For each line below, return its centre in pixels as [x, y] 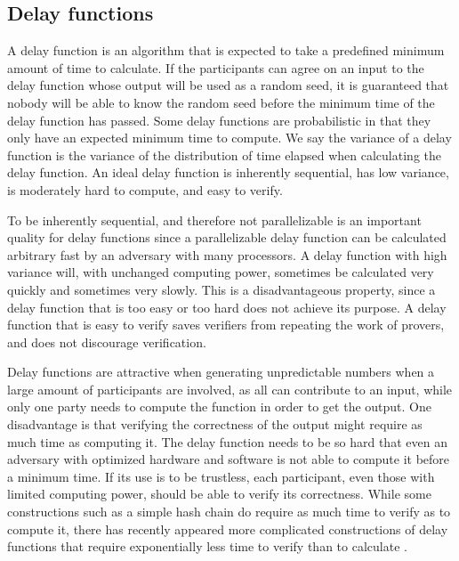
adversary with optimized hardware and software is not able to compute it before [229, 459]
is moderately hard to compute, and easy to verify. [145, 189]
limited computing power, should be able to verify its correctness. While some [219, 494]
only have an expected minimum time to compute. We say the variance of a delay [229, 138]
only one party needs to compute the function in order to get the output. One [219, 407]
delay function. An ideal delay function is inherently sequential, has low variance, [228, 172]
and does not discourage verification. [107, 341]
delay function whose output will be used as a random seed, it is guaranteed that [228, 85]
